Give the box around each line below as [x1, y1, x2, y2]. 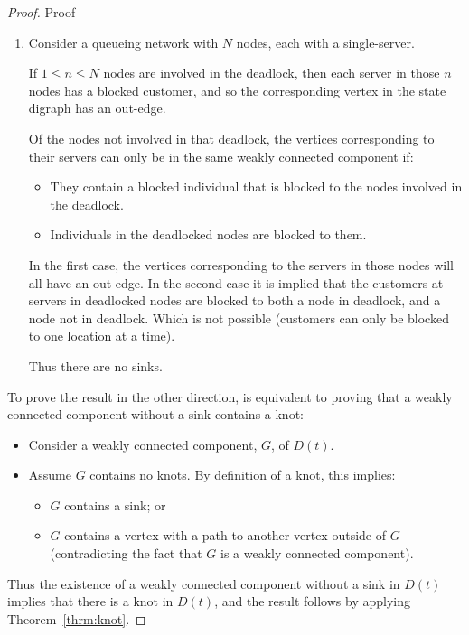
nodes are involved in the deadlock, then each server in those [103, 63, 440, 82]
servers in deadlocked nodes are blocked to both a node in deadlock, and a [28, 291, 441, 310]
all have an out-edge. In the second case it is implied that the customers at [28, 273, 444, 292]
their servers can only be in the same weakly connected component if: [28, 146, 414, 165]
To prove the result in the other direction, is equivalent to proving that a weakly [7, 387, 453, 406]
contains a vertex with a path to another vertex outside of [64, 526, 386, 545]
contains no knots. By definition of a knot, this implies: [89, 465, 396, 484]
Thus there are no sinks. [28, 356, 163, 375]
